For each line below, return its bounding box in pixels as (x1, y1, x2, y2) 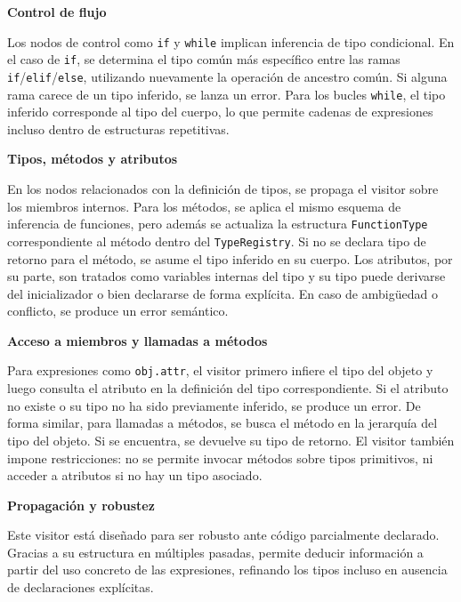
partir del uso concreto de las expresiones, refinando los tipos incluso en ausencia (7, 560, 448, 579)
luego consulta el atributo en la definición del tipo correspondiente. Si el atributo (7, 379, 449, 397)
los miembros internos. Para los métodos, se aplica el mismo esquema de (7, 197, 401, 215)
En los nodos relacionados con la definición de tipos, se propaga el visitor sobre (7, 180, 439, 197)
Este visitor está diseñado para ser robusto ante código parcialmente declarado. (7, 526, 440, 544)
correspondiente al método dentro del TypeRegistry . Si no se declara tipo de (7, 231, 426, 250)
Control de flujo (7, 3, 107, 20)
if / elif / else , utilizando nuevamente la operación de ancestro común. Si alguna (7, 67, 448, 85)
